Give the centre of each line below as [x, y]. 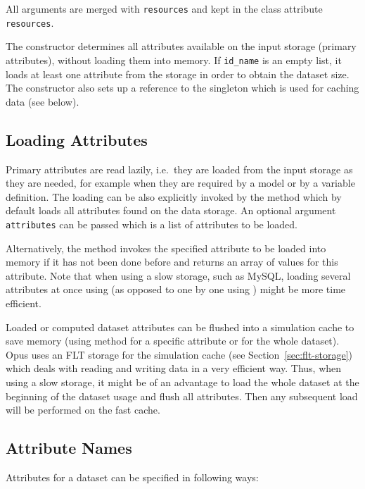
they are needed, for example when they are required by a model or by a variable [180, 183]
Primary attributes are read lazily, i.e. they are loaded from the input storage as [179, 169]
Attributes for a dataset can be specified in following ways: [132, 477]
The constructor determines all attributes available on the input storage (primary [181, 46]
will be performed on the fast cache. [83, 410]
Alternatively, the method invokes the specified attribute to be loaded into [166, 248]
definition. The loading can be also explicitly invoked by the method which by [174, 196]
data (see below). [43, 101]
